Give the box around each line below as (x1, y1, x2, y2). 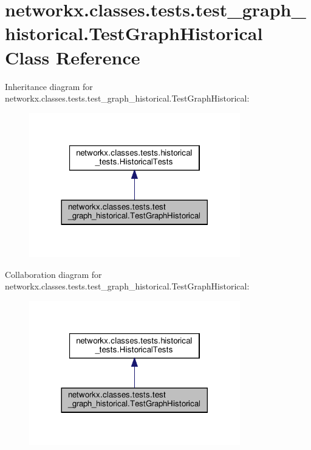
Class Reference (5, 44, 140, 69)
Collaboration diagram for (5, 268, 102, 280)
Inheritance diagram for (5, 80, 93, 92)
